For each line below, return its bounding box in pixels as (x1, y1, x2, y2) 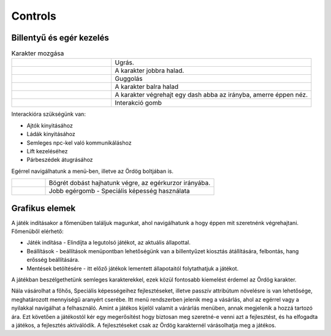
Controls (11, 9, 56, 23)
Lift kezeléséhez (26, 148, 68, 155)
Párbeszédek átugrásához (26, 156, 93, 164)
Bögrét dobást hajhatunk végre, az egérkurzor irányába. (48, 178, 211, 187)
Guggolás (115, 74, 143, 83)
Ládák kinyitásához (26, 131, 76, 138)
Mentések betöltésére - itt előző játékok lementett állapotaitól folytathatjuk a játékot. (26, 264, 239, 272)
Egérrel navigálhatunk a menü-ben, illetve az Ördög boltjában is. (11, 167, 174, 175)
